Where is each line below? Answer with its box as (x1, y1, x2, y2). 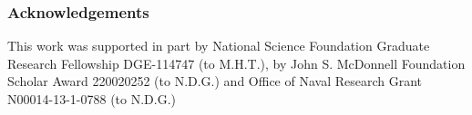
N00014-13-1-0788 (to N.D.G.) (7, 90, 177, 108)
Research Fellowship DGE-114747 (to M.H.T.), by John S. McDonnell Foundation (7, 53, 466, 72)
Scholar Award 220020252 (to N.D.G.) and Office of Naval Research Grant (7, 72, 423, 91)
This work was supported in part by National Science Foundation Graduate (7, 36, 430, 55)
